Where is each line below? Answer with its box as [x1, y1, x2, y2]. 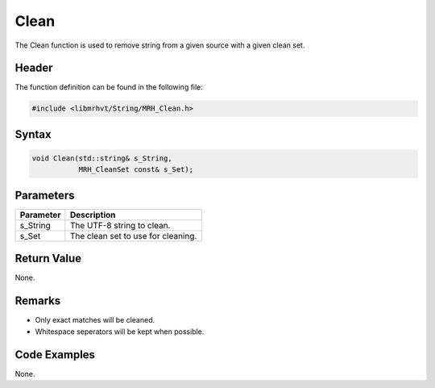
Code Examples [14, 348, 96, 361]
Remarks [14, 294, 61, 308]
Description [69, 209, 116, 220]
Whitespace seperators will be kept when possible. [35, 327, 205, 336]
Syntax [14, 127, 52, 141]
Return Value [14, 252, 82, 265]
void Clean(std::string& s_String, [31, 154, 172, 163]
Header [14, 61, 53, 75]
